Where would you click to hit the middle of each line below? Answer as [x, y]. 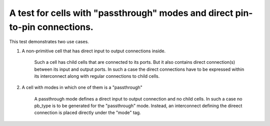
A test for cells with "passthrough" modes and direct [121, 13]
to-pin [22, 27]
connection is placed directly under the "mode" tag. [87, 113]
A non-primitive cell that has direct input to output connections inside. [94, 51]
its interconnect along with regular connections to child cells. [97, 76]
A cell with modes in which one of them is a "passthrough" [82, 88]
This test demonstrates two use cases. [49, 42]
